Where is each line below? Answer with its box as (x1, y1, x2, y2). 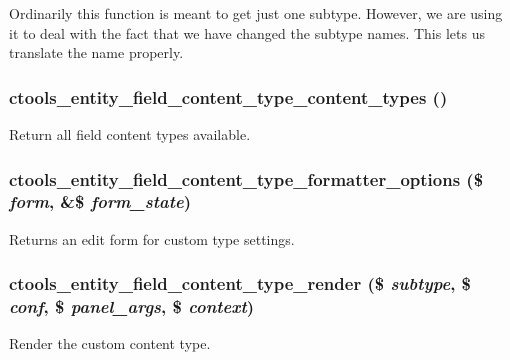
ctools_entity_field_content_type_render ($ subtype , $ (9, 271, 472, 296)
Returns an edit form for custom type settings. (9, 228, 295, 249)
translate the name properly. (9, 42, 184, 63)
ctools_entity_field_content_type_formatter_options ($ (9, 166, 484, 191)
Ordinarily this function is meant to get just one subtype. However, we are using (9, 3, 503, 23)
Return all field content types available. (9, 124, 251, 144)
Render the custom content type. (9, 333, 211, 354)
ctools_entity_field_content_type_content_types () (9, 84, 448, 109)
